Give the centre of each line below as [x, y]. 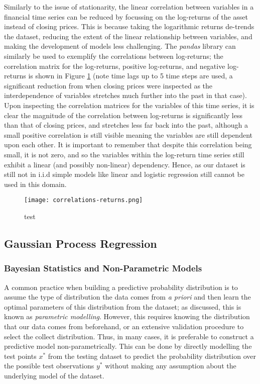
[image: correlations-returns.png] [84, 200]
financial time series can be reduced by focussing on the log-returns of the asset [126, 16]
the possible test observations [49, 366]
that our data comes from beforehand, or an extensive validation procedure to [124, 326]
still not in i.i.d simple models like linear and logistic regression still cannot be [124, 174]
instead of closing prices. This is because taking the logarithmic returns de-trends [129, 26]
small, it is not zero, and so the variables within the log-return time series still [124, 154]
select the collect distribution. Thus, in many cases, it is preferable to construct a [129, 336]
